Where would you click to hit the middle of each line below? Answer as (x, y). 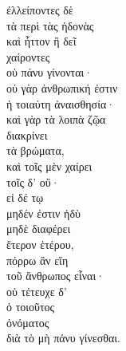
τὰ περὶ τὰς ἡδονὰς (50, 25)
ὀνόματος (28, 322)
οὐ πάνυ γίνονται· (50, 72)
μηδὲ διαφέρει (39, 229)
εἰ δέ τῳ (25, 197)
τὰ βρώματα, (35, 150)
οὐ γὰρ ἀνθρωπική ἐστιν (62, 87)
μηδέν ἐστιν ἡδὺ (43, 213)
